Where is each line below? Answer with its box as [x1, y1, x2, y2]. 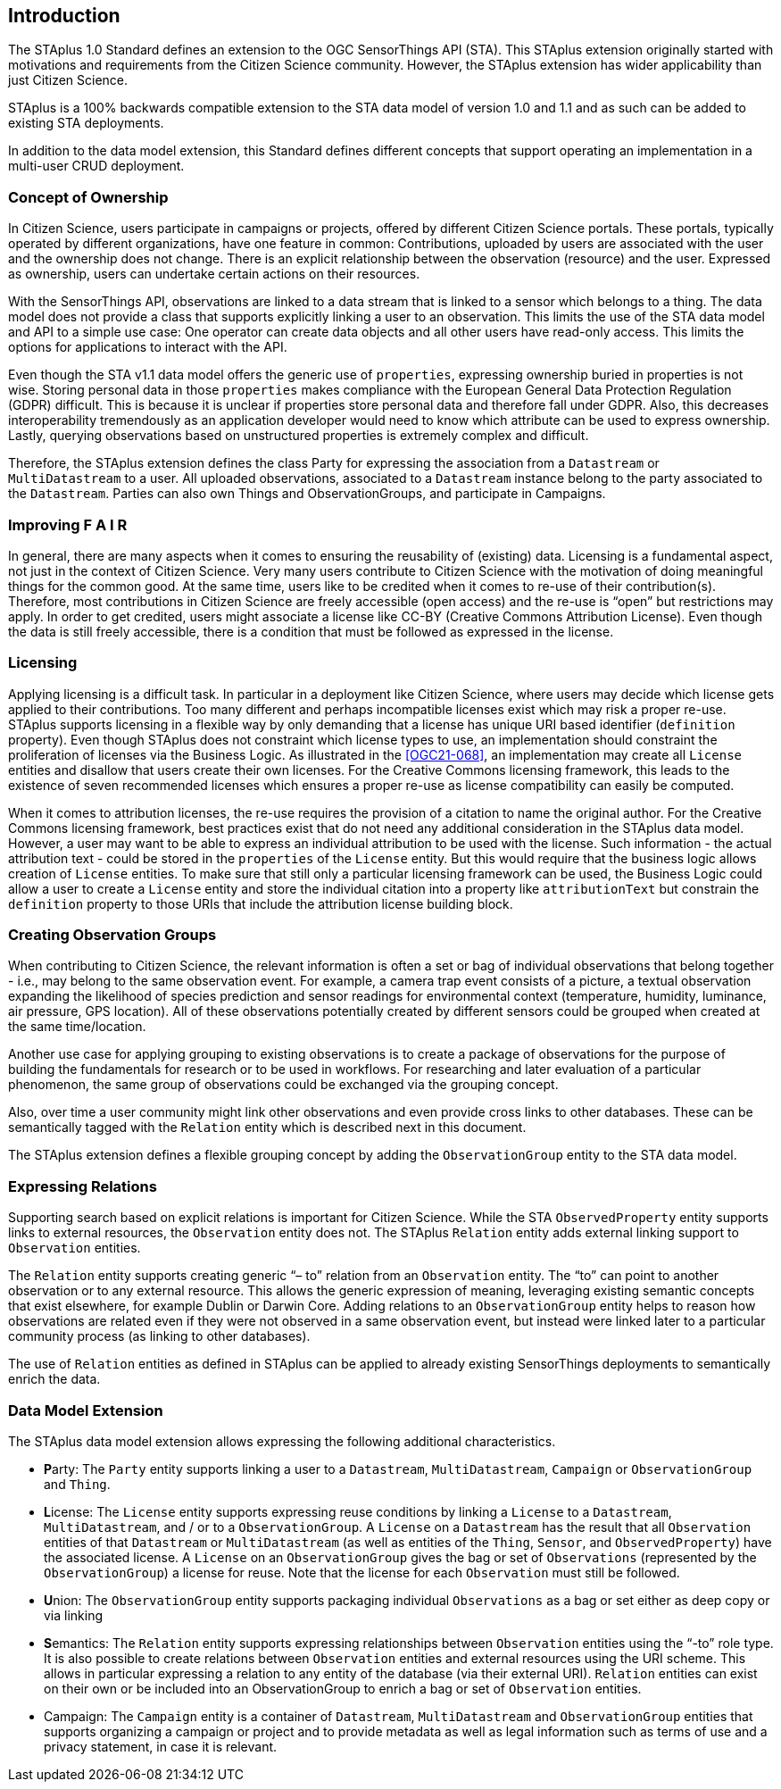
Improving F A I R [8, 515, 128, 534]
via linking [44, 1607, 104, 1623]
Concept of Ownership [8, 187, 169, 206]
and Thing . [44, 1476, 111, 1492]
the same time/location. [8, 1019, 146, 1035]
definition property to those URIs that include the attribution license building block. [8, 895, 513, 911]
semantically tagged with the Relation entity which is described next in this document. [8, 1119, 527, 1136]
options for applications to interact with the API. [8, 339, 287, 355]
